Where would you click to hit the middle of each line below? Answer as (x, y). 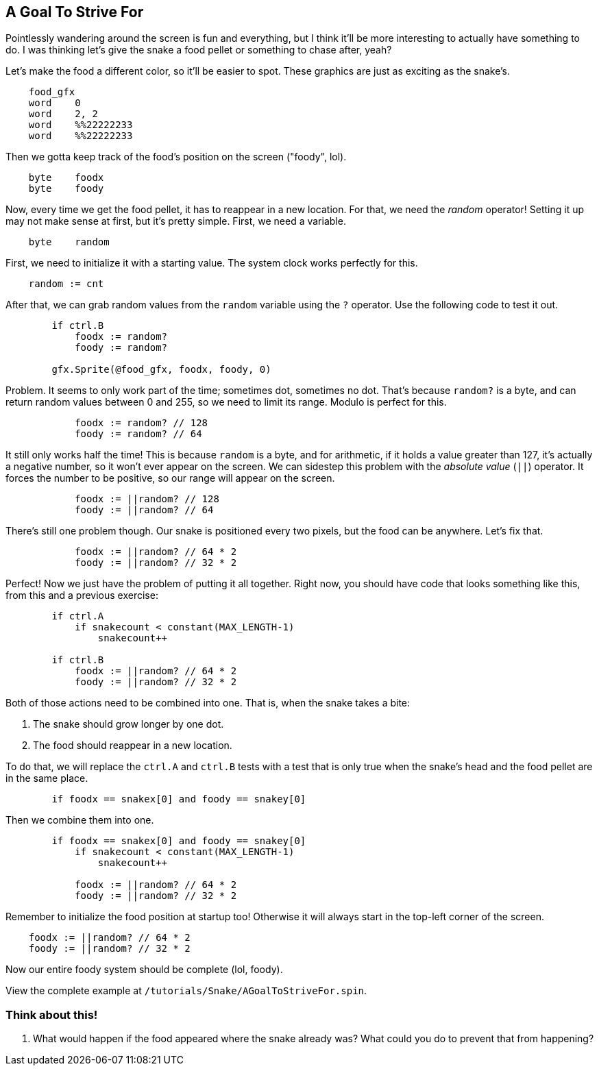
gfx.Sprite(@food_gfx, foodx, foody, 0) (161, 370)
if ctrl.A (78, 616)
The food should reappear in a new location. (133, 746)
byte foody (66, 189)
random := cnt (66, 284)
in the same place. (47, 778)
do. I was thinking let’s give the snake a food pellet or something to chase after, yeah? (199, 50)
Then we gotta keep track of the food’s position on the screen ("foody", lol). (176, 157)
